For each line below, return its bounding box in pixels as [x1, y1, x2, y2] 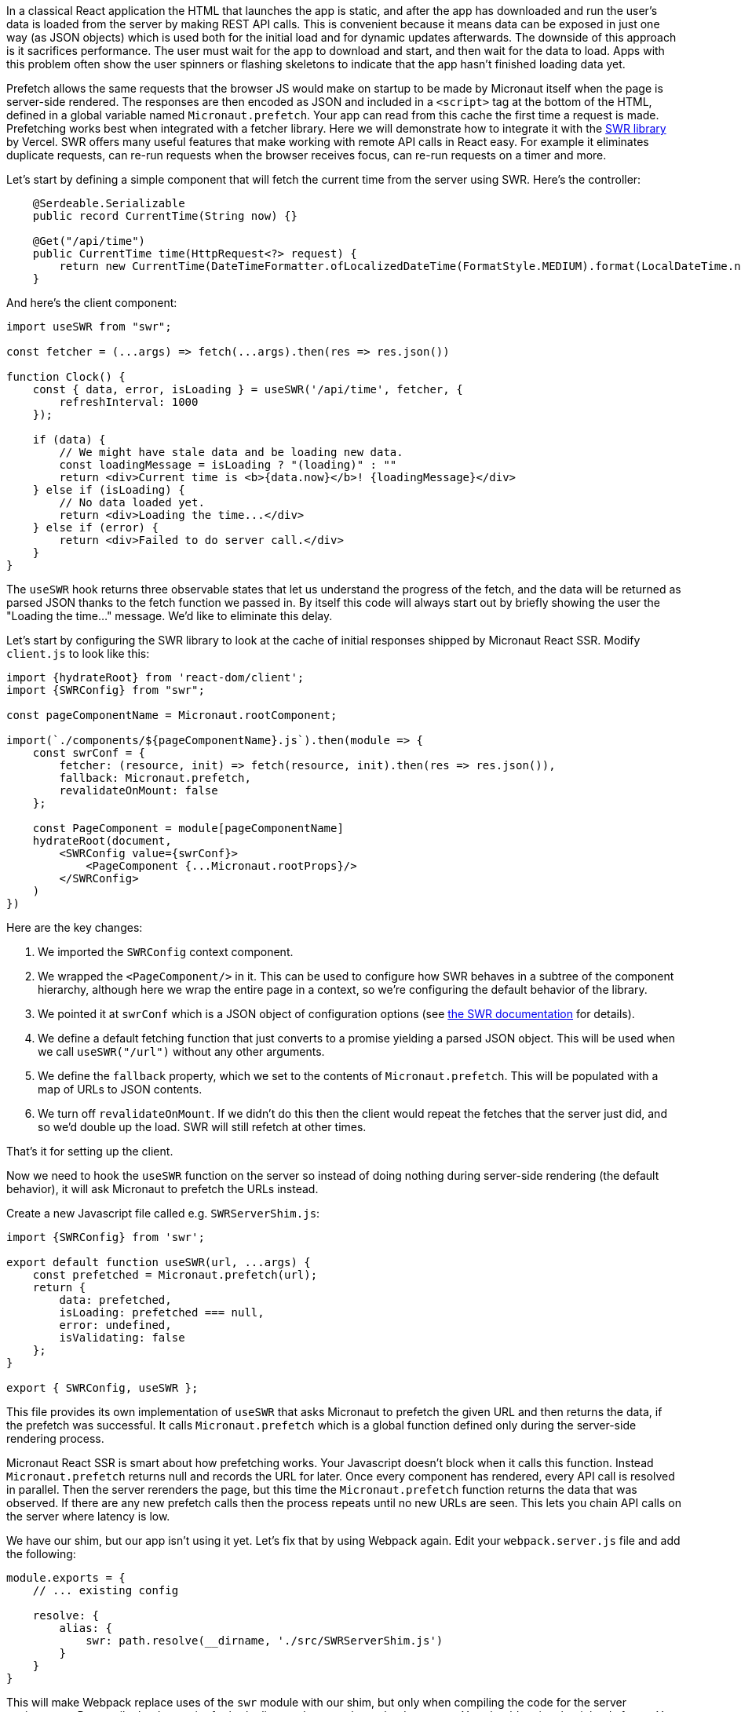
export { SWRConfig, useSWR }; [6, 1382, 199, 1394]
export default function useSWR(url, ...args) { [6, 1256, 311, 1268]
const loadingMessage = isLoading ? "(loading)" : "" [59, 458, 397, 471]
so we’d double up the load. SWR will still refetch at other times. [38, 1120, 367, 1133]
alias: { [59, 1622, 112, 1634]
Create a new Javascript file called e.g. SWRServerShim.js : [6, 1206, 320, 1220]
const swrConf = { [32, 746, 146, 759]
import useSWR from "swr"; [6, 320, 172, 333]
